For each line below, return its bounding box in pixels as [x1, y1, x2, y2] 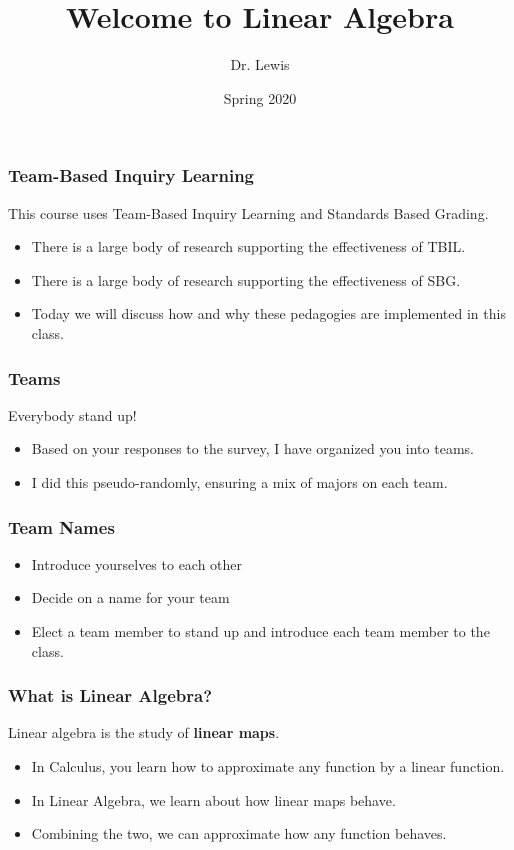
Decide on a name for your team [31, 587, 230, 608]
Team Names [8, 514, 115, 539]
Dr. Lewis [230, 54, 290, 75]
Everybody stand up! [8, 404, 137, 425]
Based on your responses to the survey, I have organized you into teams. [31, 438, 474, 459]
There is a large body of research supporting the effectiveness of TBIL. [31, 236, 466, 257]
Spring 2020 [223, 87, 297, 108]
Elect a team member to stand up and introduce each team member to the [31, 620, 490, 641]
